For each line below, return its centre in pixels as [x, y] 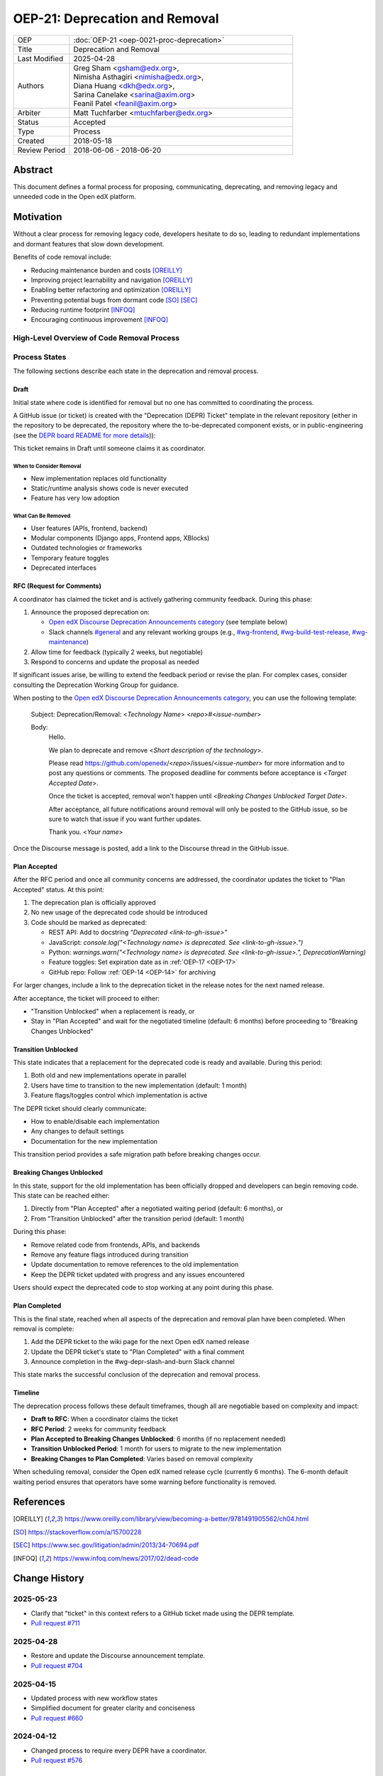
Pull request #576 [57, 1760]
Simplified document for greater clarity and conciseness [113, 1708]
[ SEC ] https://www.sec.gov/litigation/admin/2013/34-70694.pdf [106, 1545]
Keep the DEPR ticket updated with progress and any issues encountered [138, 1274]
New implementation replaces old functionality [99, 478]
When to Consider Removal [47, 466]
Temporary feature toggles [70, 558]
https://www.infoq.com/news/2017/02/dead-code [126, 1558]
